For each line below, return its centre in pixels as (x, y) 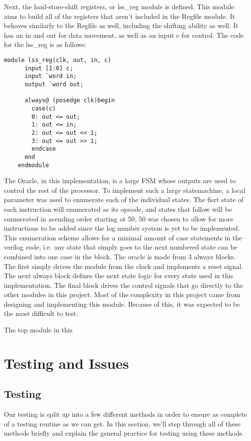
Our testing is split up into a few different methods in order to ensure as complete (125, 414)
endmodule (33, 165)
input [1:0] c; (49, 68)
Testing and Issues (66, 363)
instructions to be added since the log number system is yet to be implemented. (122, 228)
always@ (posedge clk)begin (70, 101)
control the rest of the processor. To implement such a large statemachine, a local (125, 190)
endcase (44, 149)
